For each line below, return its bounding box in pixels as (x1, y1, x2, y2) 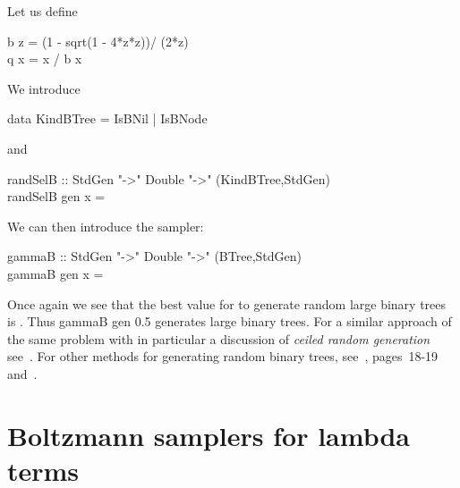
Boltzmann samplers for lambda (7, 416, 410, 453)
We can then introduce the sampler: (7, 216, 204, 235)
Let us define (7, 2, 78, 20)
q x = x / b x (7, 49, 82, 68)
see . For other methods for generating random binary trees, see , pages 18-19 (7, 347, 439, 366)
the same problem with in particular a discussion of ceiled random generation (7, 329, 430, 348)
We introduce (7, 79, 81, 97)
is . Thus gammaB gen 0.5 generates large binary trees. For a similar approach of (7, 312, 452, 331)
